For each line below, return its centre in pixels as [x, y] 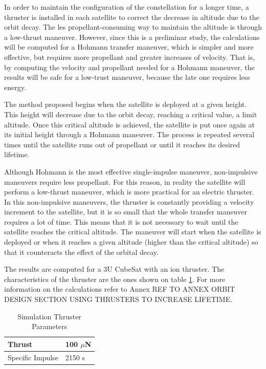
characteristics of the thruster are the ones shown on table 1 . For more [115, 279]
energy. [15, 87]
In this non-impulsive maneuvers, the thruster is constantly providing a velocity [129, 201]
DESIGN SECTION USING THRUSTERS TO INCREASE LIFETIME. [118, 299]
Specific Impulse [33, 357]
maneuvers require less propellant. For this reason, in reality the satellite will [125, 181]
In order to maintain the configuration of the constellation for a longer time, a [127, 7]
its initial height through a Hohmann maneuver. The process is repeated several [129, 134]
